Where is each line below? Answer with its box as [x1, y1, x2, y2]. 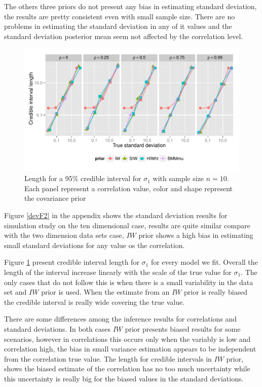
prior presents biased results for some [125, 323, 241, 334]
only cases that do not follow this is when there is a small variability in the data [4, 276, 253, 287]
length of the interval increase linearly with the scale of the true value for [4, 266, 232, 277]
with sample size [153, 173, 204, 184]
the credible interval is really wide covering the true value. [4, 296, 185, 307]
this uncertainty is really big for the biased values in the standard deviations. [4, 373, 244, 383]
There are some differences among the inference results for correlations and [4, 313, 237, 324]
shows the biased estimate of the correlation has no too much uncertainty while [4, 363, 250, 374]
